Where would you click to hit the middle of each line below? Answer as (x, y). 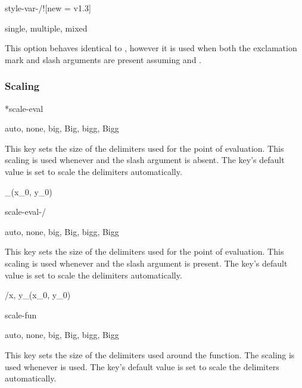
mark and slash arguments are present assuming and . (103, 59)
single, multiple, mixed (46, 28)
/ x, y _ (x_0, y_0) (38, 295)
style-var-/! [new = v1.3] (48, 8)
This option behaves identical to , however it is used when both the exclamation (151, 48)
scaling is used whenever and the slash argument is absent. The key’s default (145, 160)
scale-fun (21, 315)
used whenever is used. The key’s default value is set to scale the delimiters (142, 366)
